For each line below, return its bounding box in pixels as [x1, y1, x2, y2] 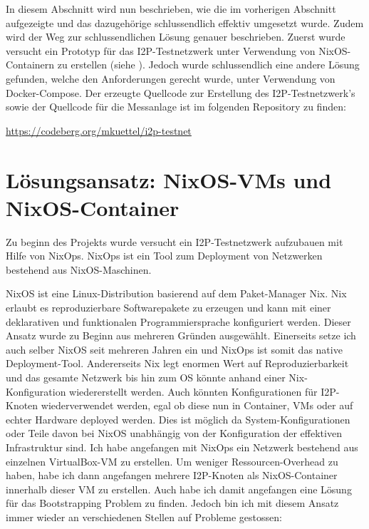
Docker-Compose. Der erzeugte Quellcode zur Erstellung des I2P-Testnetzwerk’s [6, 85, 355, 100]
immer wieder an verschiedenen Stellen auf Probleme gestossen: [6, 509, 282, 524]
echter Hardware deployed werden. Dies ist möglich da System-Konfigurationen [6, 411, 350, 426]
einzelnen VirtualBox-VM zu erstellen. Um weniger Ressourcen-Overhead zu [6, 453, 338, 468]
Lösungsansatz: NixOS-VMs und [6, 165, 332, 194]
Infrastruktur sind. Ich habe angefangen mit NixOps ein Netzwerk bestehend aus [6, 439, 358, 454]
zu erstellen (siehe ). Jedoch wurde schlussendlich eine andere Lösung [57, 57, 360, 72]
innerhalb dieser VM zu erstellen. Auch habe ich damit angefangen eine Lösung [6, 481, 352, 496]
